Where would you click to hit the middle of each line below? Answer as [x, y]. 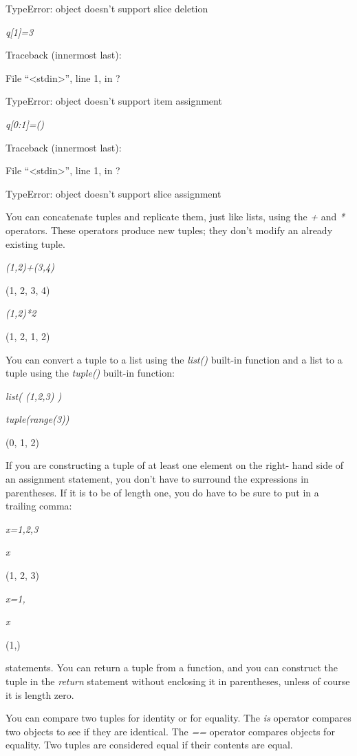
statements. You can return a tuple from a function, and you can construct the [172, 668]
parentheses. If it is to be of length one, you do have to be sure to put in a [162, 492]
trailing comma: [39, 506]
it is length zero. [40, 694]
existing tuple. [35, 243]
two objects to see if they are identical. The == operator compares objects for [170, 731]
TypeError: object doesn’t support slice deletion [107, 8]
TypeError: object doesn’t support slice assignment [113, 193]
